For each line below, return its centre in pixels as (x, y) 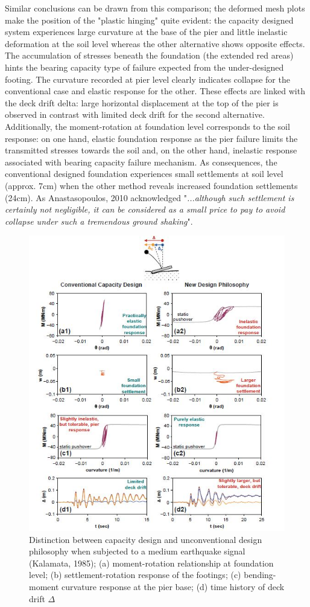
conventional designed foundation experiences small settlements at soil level (144, 174)
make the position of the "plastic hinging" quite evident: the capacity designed (149, 20)
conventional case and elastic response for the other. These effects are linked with (155, 91)
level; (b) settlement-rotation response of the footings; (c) (135, 575)
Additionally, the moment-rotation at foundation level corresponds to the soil (147, 126)
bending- (260, 575)
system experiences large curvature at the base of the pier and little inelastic (146, 32)
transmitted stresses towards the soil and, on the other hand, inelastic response (151, 150)
